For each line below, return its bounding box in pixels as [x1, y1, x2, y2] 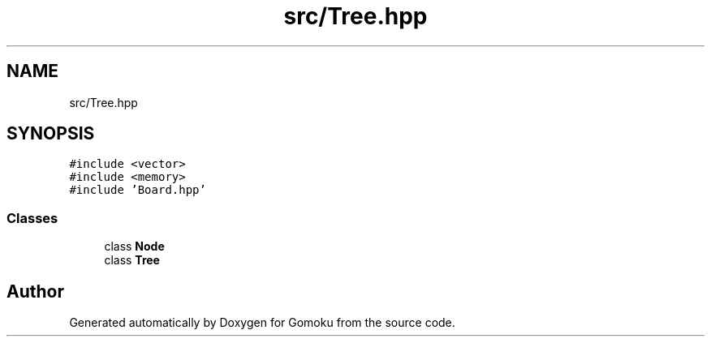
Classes [6, 209, 58, 226]
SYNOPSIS [6, 123, 95, 144]
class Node [104, 239, 165, 254]
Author [6, 281, 64, 302]
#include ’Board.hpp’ [69, 183, 206, 197]
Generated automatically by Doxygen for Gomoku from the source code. [69, 315, 455, 330]
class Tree [104, 253, 160, 268]
